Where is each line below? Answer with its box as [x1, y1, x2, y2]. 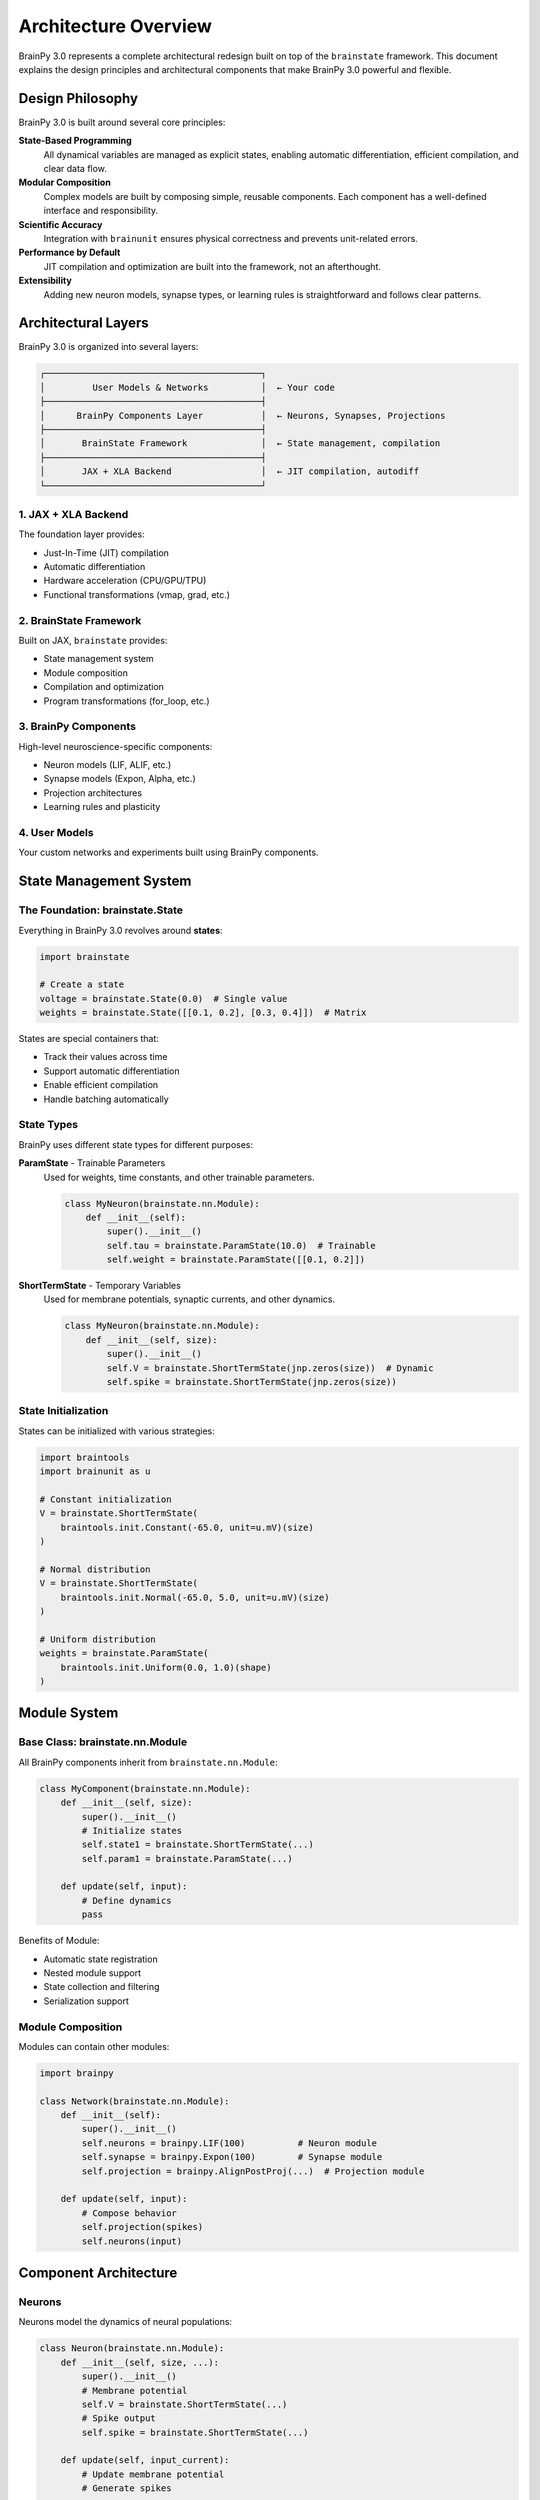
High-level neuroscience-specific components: [18, 740, 213, 752]
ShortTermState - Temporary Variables [18, 1280, 182, 1292]
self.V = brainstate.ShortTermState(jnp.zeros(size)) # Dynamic [106, 1362, 434, 1374]
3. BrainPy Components [18, 720, 137, 734]
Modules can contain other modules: [18, 2040, 170, 2052]
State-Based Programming [18, 135, 132, 147]
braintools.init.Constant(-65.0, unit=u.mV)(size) [60, 1521, 314, 1533]
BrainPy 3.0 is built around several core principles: [18, 116, 226, 128]
